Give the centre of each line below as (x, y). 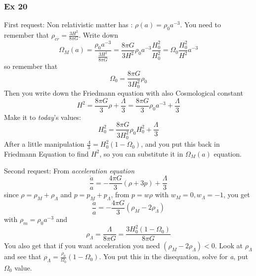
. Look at (229, 246)
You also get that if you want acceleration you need (82, 246)
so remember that (31, 66)
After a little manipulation (44, 144)
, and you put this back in (180, 144)
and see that (23, 256)
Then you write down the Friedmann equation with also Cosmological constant (124, 93)
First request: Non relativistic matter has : (68, 25)
